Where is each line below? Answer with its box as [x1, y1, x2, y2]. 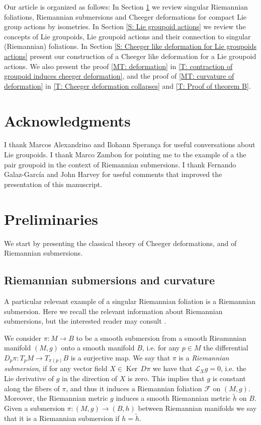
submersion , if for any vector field [4, 363, 108, 374]
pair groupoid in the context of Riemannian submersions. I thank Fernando [4, 159, 236, 169]
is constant [212, 373, 246, 384]
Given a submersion [4, 403, 65, 413]
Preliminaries [4, 208, 98, 229]
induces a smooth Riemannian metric [116, 393, 231, 403]
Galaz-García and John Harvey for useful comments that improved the [4, 169, 222, 179]
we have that [152, 363, 193, 374]
